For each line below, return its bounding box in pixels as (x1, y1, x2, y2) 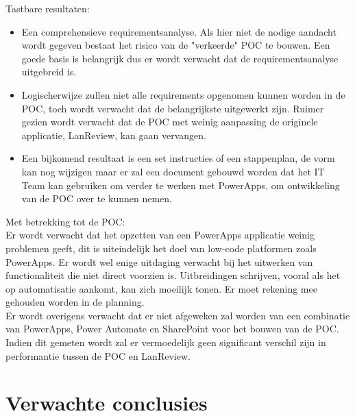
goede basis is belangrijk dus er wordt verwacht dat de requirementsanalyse (21, 51, 339, 65)
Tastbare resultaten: (5, 1, 90, 15)
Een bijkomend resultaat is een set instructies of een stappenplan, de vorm (21, 151, 335, 165)
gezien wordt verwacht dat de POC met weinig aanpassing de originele (21, 114, 318, 129)
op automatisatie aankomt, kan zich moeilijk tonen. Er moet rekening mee (5, 281, 317, 295)
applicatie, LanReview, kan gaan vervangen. (21, 127, 206, 142)
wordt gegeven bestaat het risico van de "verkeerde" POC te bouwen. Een (21, 38, 330, 52)
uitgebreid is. (21, 64, 77, 79)
